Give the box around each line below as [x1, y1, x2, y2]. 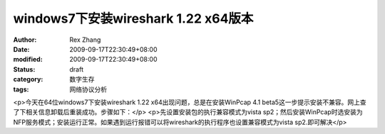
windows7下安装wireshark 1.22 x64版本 [13, 11, 254, 26]
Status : [13, 65, 36, 74]
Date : [13, 45, 30, 53]
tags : [13, 85, 29, 94]
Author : [13, 35, 37, 44]
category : [13, 75, 43, 84]
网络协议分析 [69, 85, 107, 94]
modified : [13, 55, 43, 64]
